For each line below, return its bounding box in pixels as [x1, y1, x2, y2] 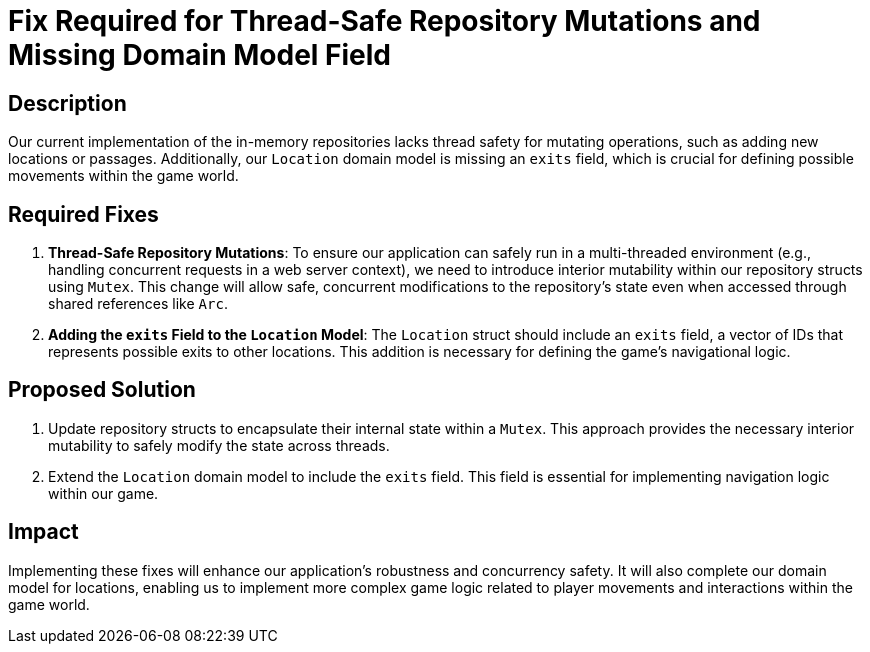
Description [8, 90, 127, 116]
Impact [8, 519, 79, 545]
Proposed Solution [8, 377, 196, 403]
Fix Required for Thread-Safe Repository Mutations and [8, 4, 761, 38]
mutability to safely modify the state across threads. [48, 436, 390, 454]
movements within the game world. [8, 167, 239, 185]
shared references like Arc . [48, 295, 228, 313]
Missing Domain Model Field [8, 38, 391, 72]
